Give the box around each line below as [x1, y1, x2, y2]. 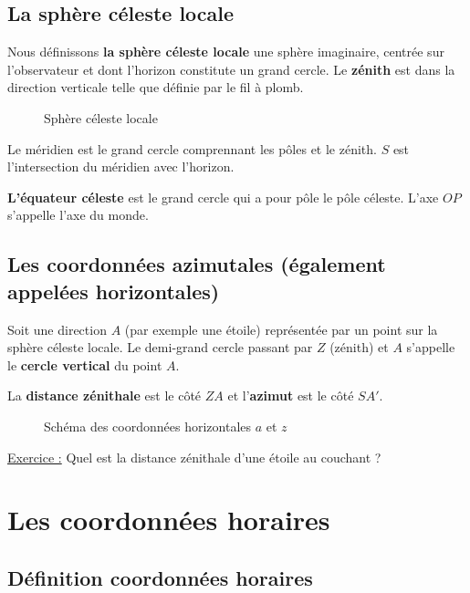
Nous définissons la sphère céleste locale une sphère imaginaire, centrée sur [7, 42, 444, 61]
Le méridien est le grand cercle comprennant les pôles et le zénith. [7, 139, 377, 158]
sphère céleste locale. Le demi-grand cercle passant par [7, 338, 313, 357]
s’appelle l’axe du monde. [7, 205, 149, 224]
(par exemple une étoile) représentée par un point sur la [124, 319, 438, 338]
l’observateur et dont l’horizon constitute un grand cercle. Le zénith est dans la [7, 59, 455, 78]
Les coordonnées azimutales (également [7, 250, 386, 278]
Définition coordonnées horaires [7, 563, 313, 591]
